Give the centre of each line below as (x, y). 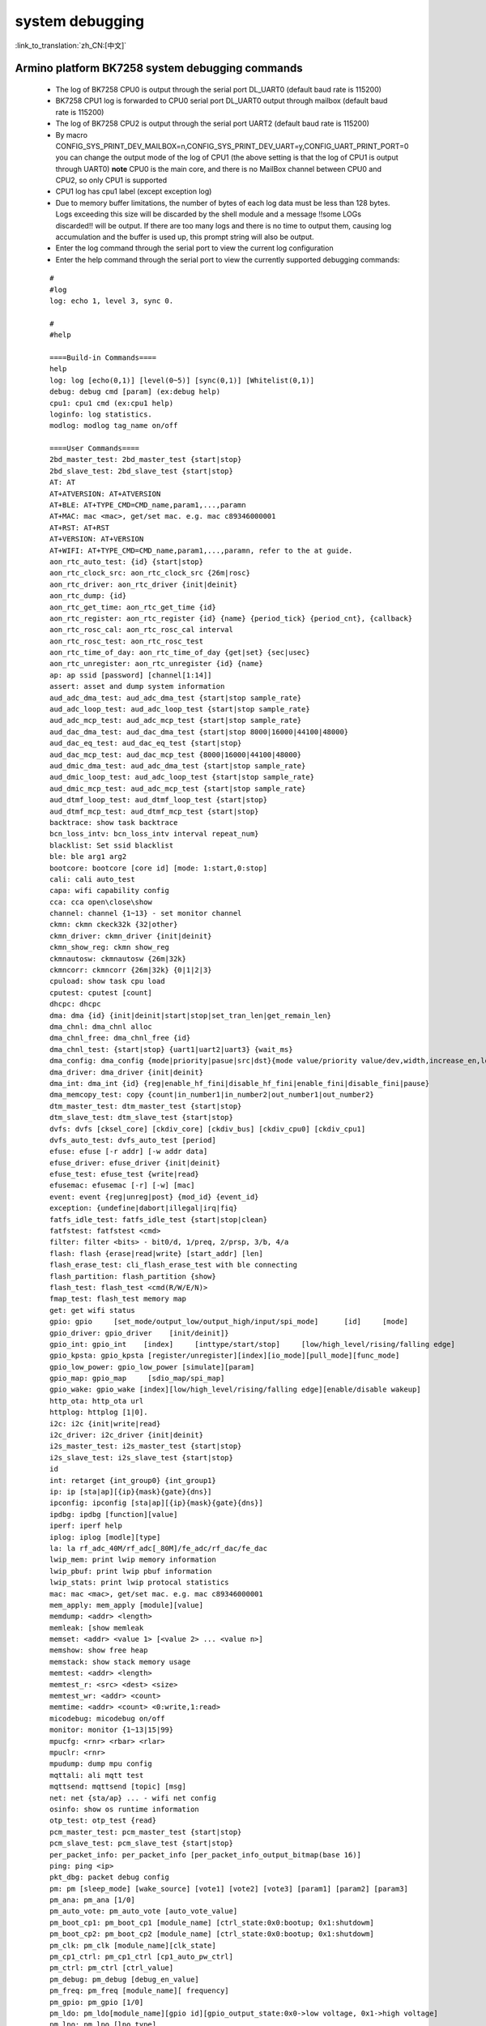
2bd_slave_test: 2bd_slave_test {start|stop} (142, 471)
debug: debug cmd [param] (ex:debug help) (135, 392)
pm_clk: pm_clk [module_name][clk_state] (133, 1945)
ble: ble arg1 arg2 (88, 857)
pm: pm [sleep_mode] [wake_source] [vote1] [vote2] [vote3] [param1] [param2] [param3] (229, 1889)
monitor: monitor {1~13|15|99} (112, 1730)
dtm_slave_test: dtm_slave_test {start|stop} (142, 1118)
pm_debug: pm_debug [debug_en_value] (125, 1979)
